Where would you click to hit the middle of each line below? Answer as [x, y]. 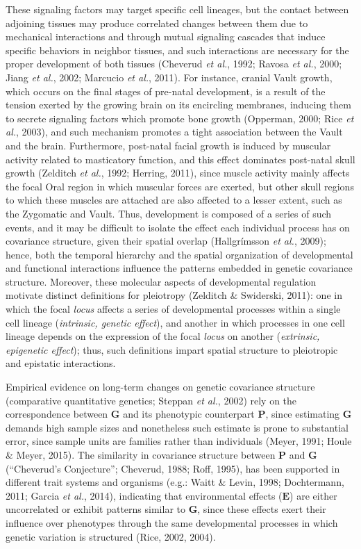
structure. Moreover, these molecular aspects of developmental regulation [161, 281]
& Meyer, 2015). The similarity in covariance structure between [141, 454]
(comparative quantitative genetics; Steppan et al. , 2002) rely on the [151, 400]
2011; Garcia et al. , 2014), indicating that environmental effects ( [144, 495]
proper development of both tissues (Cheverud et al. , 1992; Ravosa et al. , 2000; [174, 64]
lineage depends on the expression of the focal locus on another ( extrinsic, [163, 336]
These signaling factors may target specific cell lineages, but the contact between [177, 9]
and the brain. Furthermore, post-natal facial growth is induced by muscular [168, 145]
